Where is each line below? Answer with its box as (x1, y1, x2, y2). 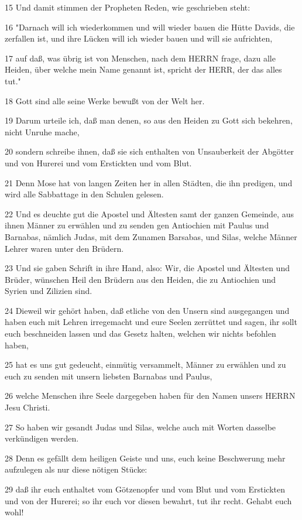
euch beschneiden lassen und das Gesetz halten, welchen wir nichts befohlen (5, 327, 276, 340)
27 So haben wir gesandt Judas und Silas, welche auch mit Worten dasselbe (5, 420, 276, 433)
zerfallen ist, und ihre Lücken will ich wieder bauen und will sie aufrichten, (5, 32, 273, 45)
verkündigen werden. (5, 432, 79, 444)
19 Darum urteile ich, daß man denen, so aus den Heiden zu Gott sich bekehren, (5, 114, 293, 126)
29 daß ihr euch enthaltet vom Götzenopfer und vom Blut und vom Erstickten (5, 483, 286, 495)
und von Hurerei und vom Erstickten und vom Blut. (5, 156, 192, 169)
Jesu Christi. (5, 401, 50, 413)
